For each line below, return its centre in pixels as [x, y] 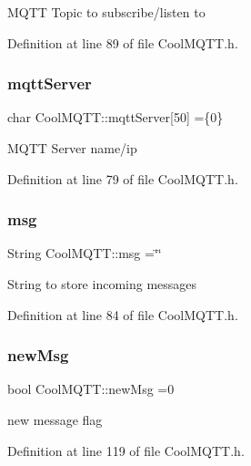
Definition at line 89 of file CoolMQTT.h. [123, 42]
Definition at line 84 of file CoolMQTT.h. [123, 314]
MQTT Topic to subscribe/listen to [106, 12]
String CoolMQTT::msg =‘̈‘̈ [85, 253]
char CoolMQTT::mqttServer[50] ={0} [115, 117]
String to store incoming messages [102, 284]
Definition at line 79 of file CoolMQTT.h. [123, 178]
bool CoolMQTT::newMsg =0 [91, 389]
